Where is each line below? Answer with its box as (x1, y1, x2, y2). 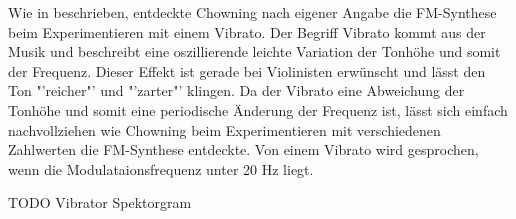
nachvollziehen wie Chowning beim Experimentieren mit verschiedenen (8, 119, 441, 140)
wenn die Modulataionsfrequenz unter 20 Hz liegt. (8, 158, 314, 179)
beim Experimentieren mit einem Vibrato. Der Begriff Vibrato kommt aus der (8, 21, 486, 42)
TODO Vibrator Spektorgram (8, 192, 192, 213)
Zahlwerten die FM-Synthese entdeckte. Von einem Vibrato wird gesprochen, (8, 139, 479, 160)
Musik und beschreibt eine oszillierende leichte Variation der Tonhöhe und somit (8, 41, 501, 62)
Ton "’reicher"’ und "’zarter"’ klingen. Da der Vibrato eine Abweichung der (8, 80, 465, 101)
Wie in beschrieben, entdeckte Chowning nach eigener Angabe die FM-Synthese (8, 2, 497, 22)
